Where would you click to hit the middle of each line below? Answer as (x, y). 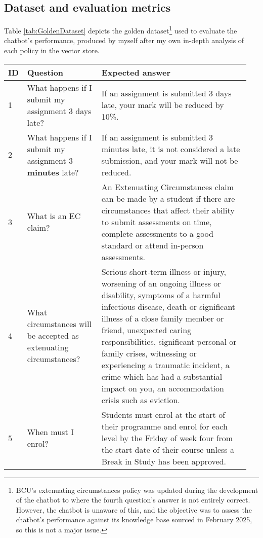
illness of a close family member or (163, 318)
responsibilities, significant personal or (169, 341)
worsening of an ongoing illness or (161, 283)
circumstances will (59, 324)
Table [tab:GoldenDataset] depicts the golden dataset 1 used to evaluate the (121, 30)
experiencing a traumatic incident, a (165, 365)
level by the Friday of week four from (167, 438)
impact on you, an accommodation (163, 388)
